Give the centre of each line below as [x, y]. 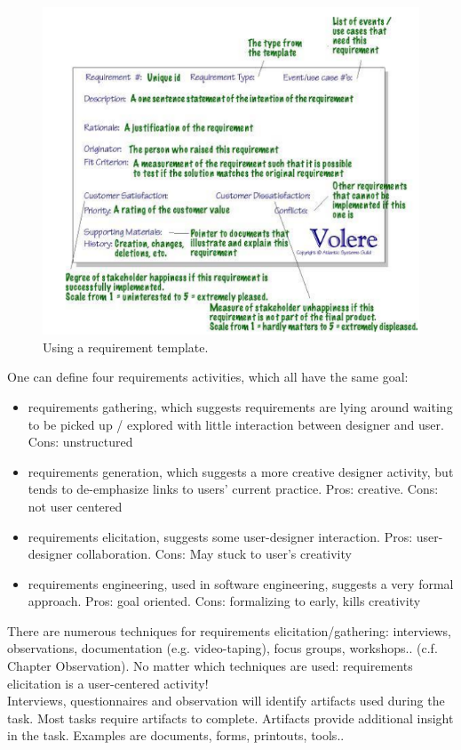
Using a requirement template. [126, 347]
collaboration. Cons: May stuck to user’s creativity [214, 554]
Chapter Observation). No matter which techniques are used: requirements [210, 666]
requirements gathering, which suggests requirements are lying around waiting [240, 406]
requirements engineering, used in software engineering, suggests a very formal [241, 583]
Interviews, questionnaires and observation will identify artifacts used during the [226, 701]
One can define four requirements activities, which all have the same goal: [208, 377]
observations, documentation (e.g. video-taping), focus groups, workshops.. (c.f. [223, 648]
